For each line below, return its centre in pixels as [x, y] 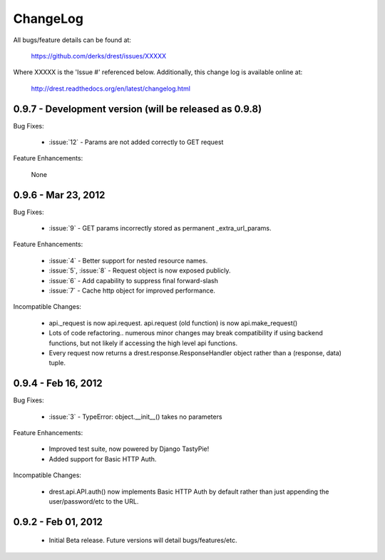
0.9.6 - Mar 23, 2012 [59, 195]
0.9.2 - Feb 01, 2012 [58, 522]
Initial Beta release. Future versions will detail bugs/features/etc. [143, 540]
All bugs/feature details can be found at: [72, 40]
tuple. [57, 363]
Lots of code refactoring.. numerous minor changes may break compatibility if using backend [186, 333]
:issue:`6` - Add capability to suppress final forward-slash [134, 280]
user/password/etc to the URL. [94, 502]
